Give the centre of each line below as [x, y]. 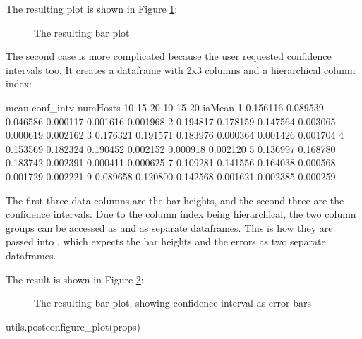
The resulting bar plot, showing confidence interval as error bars [173, 303]
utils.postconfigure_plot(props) [73, 326]
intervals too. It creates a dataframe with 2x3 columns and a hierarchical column [181, 69]
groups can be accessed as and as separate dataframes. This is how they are [169, 227]
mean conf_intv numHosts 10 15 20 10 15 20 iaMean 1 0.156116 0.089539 [165, 107]
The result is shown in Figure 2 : [75, 279]
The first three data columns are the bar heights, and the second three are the [175, 200]
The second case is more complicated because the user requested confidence [169, 56]
